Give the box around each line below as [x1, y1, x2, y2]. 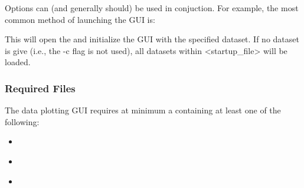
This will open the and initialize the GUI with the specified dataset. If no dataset [5, 33, 299, 45]
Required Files [5, 80, 76, 95]
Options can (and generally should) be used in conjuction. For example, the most [5, 2, 299, 14]
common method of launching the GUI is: [5, 13, 155, 25]
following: [5, 115, 40, 127]
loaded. [5, 56, 31, 68]
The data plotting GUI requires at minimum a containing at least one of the [5, 104, 281, 116]
